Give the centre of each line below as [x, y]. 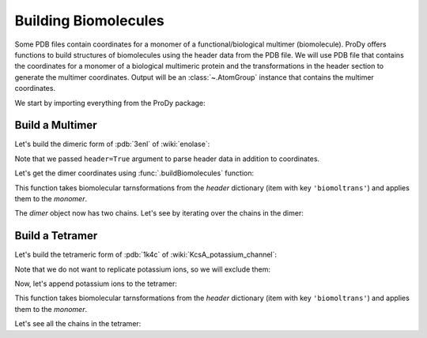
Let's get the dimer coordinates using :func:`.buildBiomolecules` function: [134, 173]
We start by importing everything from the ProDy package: [110, 103]
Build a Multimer [56, 125]
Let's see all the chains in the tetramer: [78, 324]
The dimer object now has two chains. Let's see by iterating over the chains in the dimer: [159, 213]
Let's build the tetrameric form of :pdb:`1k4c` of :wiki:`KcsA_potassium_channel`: [145, 255]
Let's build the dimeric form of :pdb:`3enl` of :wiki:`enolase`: [112, 144]
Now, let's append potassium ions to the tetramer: [96, 284]
